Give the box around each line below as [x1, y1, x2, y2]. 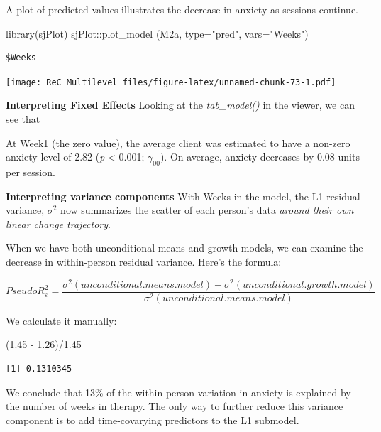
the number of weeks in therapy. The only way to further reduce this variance [6, 399, 343, 414]
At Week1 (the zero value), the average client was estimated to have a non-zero [6, 135, 350, 150]
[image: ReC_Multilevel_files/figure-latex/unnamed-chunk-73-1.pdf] [6, 77, 336, 87]
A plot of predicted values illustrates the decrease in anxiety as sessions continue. [6, 2, 358, 16]
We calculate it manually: [6, 313, 117, 328]
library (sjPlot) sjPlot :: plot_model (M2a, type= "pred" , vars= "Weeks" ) [6, 26, 309, 40]
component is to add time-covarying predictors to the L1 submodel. [6, 412, 299, 427]
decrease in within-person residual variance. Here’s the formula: [6, 254, 282, 269]
